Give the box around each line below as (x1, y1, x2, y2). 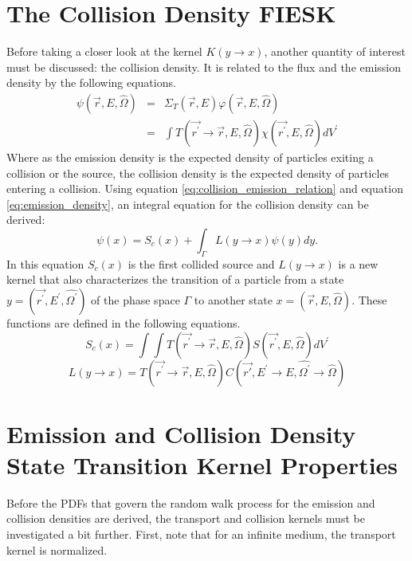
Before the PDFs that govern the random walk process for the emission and (6, 494, 375, 511)
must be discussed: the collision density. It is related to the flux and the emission (6, 58, 401, 75)
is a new (338, 255, 379, 272)
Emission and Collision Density (6, 417, 356, 449)
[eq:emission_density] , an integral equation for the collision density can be (6, 195, 369, 212)
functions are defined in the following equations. (6, 314, 241, 331)
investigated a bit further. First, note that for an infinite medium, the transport (6, 526, 396, 543)
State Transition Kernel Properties (6, 448, 398, 481)
